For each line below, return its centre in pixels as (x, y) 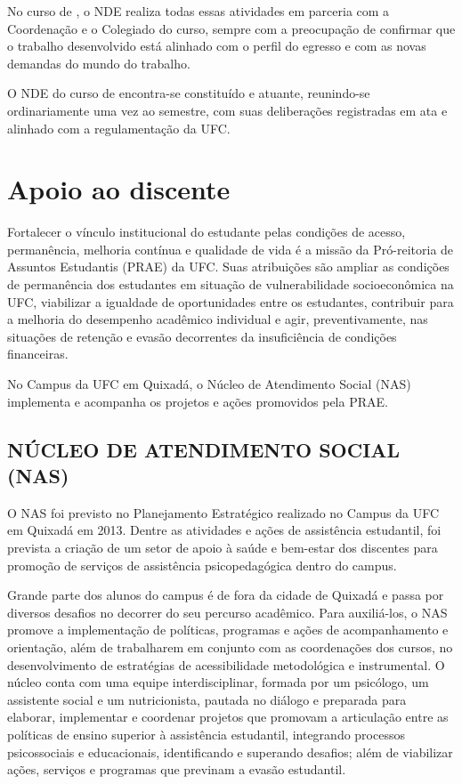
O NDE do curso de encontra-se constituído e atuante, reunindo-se (189, 93)
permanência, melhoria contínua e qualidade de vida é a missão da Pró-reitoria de (231, 249)
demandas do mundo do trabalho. (99, 63)
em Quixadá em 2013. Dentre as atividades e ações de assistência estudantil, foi (224, 530)
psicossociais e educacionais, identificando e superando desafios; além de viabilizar (230, 752)
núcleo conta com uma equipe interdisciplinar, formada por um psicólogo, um (218, 682)
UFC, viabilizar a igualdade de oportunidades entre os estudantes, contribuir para (231, 301)
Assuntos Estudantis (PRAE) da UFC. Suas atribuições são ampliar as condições (228, 267)
